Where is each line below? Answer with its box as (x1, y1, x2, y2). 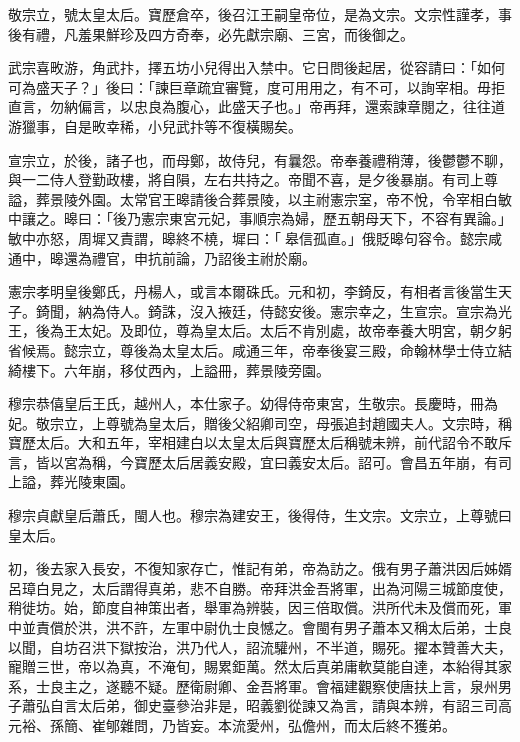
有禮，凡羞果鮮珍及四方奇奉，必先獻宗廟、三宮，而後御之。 (21, 23, 414, 44)
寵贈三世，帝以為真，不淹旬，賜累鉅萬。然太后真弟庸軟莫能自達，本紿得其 (8, 656, 498, 677)
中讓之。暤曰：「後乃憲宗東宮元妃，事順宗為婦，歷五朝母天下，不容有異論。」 (8, 208, 512, 229)
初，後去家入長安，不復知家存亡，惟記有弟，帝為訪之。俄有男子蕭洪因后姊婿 (8, 558, 512, 579)
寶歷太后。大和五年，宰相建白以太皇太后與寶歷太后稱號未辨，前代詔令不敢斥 (8, 432, 512, 453)
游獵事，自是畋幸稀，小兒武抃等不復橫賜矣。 (8, 115, 302, 136)
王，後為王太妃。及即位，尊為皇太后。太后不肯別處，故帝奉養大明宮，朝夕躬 (8, 320, 512, 341)
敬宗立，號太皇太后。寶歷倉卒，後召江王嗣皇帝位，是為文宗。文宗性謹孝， (8, 4, 498, 24)
